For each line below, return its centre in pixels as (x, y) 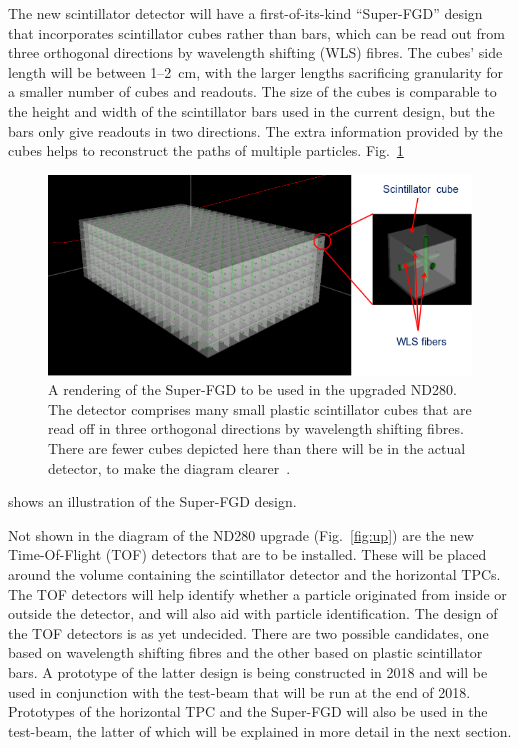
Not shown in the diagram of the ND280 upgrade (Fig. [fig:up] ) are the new (241, 534)
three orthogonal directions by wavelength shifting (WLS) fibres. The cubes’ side (255, 52)
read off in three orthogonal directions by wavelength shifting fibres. (256, 428)
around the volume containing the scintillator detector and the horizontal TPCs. (254, 574)
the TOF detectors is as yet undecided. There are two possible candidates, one (248, 632)
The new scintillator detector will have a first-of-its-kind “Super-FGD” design (245, 13)
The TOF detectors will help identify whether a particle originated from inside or (257, 593)
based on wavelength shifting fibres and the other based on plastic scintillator (245, 652)
